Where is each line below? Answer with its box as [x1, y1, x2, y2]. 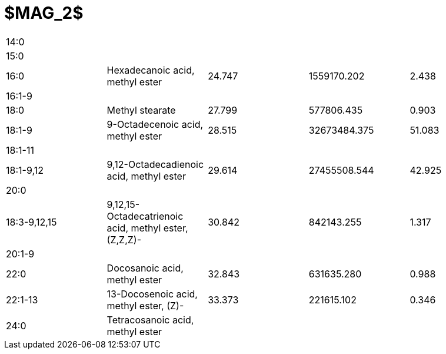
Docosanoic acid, [106, 262, 184, 274]
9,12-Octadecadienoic [106, 158, 204, 170]
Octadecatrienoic [106, 210, 184, 222]
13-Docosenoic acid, [106, 287, 198, 300]
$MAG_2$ [4, 3, 84, 23]
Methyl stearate [106, 104, 176, 116]
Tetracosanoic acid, [106, 313, 194, 326]
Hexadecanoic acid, [106, 64, 195, 76]
